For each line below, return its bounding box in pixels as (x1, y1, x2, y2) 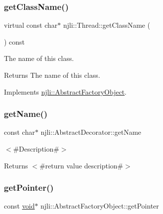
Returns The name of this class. (4, 70, 100, 80)
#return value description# (39, 160, 123, 170)
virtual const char (4, 20, 58, 30)
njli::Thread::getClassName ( (63, 20, 150, 30)
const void (4, 201, 35, 211)
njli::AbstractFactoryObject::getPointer (40, 201, 159, 211)
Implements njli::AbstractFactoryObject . (4, 86, 127, 97)
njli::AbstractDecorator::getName (41, 127, 141, 137)
